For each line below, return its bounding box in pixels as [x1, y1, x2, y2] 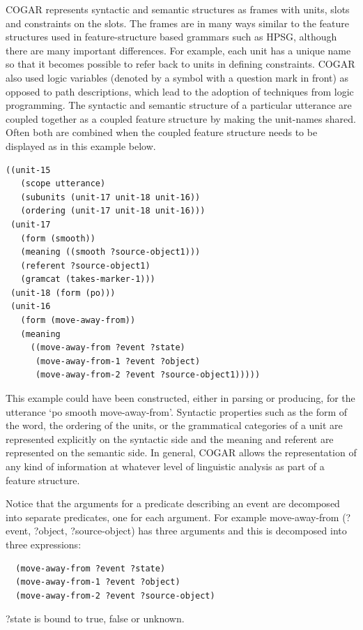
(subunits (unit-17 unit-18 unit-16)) [20, 192, 201, 202]
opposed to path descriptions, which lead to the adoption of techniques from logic [6, 84, 354, 98]
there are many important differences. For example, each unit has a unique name [6, 43, 351, 57]
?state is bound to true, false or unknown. [6, 611, 185, 626]
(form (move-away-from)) [20, 315, 136, 326]
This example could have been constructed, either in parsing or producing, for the [6, 391, 355, 405]
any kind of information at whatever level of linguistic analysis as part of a [6, 459, 325, 473]
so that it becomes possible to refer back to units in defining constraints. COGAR [6, 57, 355, 71]
